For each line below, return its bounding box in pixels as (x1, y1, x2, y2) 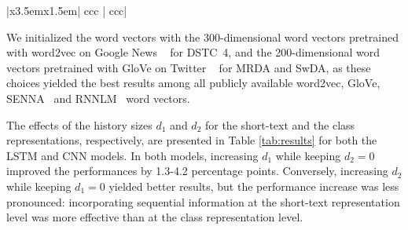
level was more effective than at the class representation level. (6, 209, 303, 225)
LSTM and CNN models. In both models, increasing (6, 147, 259, 163)
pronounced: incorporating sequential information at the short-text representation (6, 193, 400, 210)
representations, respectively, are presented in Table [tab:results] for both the (6, 132, 377, 148)
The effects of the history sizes (6, 116, 153, 133)
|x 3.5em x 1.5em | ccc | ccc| (6, 2, 127, 18)
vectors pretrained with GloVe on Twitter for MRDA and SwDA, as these (6, 59, 371, 75)
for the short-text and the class (204, 116, 355, 133)
